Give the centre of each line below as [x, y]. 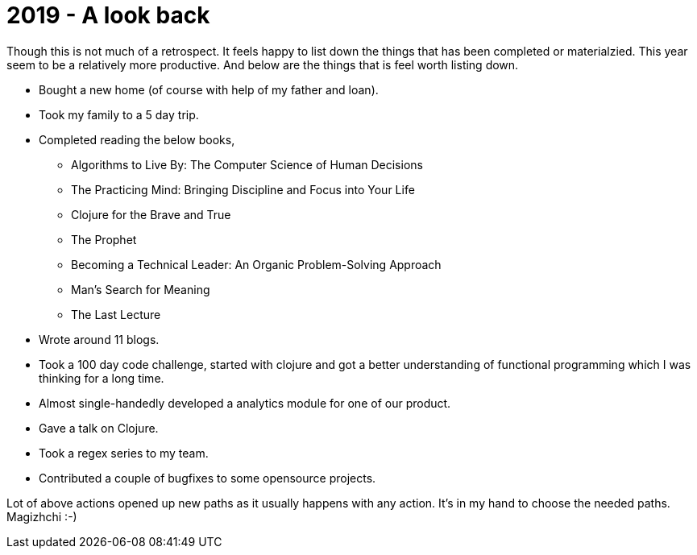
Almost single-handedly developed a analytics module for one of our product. [245, 403]
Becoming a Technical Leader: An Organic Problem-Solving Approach [256, 264]
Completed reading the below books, [137, 139]
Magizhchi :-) [42, 516]
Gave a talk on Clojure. [99, 428]
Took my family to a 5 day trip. [119, 114]
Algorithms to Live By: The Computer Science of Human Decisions [247, 164]
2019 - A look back [108, 15]
